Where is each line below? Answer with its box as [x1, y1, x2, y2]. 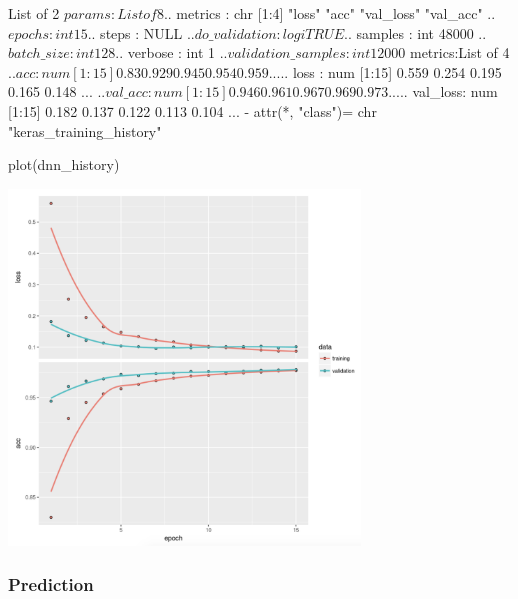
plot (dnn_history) [8, 154, 120, 175]
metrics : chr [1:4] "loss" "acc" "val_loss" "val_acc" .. [176, 3, 496, 23]
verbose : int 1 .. [127, 42, 228, 63]
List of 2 [8, 3, 60, 23]
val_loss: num [412, 81, 498, 102]
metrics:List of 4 [409, 42, 510, 63]
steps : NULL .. [100, 22, 195, 43]
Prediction [8, 572, 94, 597]
